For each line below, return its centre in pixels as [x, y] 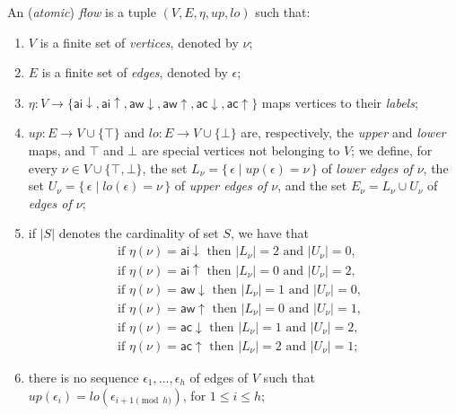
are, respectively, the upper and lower [343, 132]
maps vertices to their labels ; [340, 102]
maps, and [57, 150]
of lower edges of [367, 167]
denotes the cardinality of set [139, 233]
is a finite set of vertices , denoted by [139, 42]
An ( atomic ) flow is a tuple [82, 12]
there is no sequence [83, 377]
